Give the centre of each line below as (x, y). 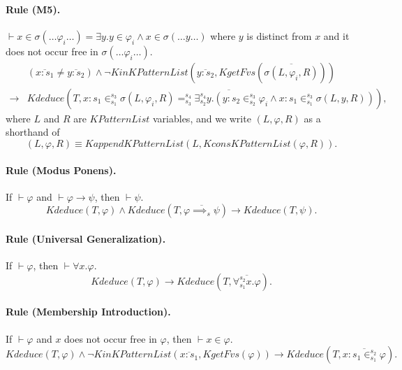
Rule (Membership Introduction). (88, 312)
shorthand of (33, 132)
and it (336, 35)
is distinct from (279, 35)
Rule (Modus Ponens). (61, 170)
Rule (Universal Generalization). (86, 239)
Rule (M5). (33, 9)
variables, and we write (202, 118)
